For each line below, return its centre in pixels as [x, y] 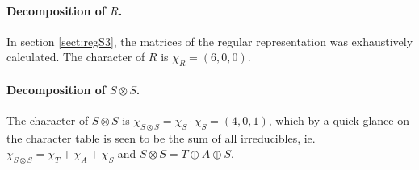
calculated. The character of [76, 57]
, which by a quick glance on [339, 120]
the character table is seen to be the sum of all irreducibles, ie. [161, 137]
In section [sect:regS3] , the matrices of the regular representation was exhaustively [210, 41]
